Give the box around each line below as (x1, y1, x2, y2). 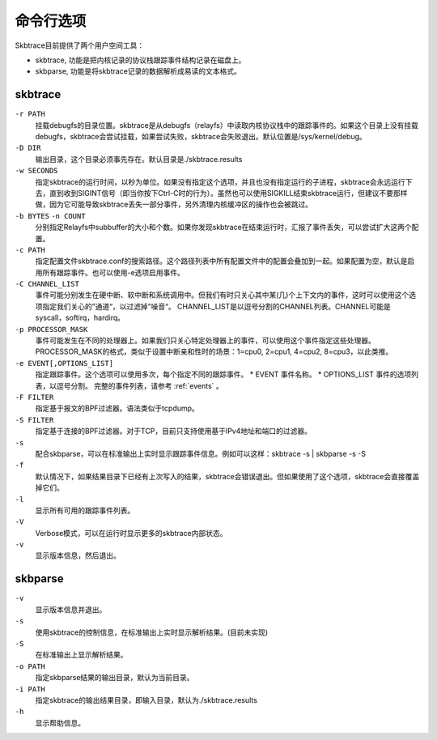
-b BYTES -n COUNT (15, 211, 86, 220)
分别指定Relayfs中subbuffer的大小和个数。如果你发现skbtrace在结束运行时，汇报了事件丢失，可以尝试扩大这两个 (35, 223, 412, 232)
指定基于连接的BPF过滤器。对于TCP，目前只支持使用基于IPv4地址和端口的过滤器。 (35, 426, 312, 436)
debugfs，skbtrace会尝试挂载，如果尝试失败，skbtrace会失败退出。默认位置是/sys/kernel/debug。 (35, 132, 367, 142)
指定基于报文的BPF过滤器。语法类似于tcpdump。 (35, 403, 200, 413)
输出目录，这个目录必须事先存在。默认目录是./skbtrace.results (35, 154, 243, 164)
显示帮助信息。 (35, 717, 85, 728)
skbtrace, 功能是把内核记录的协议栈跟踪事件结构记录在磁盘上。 (35, 55, 246, 65)
